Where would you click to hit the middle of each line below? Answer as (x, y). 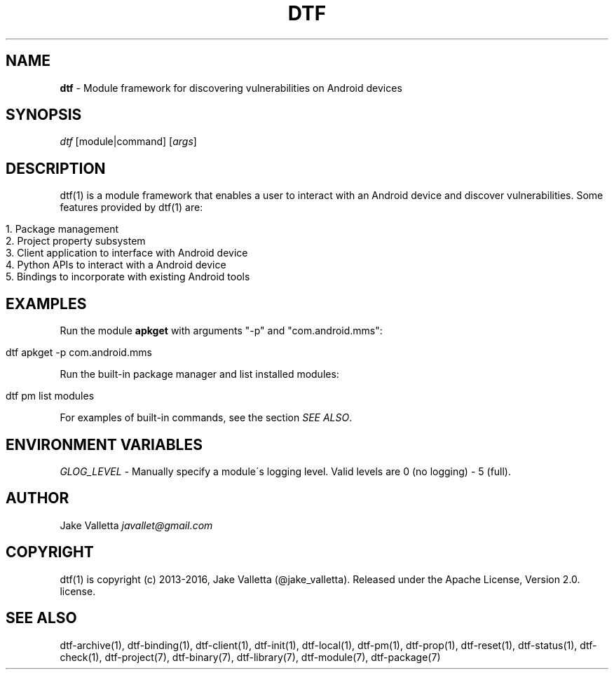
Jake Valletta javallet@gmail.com (136, 525)
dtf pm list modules (50, 396)
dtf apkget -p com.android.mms (79, 353)
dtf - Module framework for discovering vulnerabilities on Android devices (231, 88)
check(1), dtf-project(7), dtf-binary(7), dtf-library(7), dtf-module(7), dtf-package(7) (250, 657)
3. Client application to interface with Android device (127, 253)
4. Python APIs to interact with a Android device (116, 265)
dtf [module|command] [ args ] (128, 142)
